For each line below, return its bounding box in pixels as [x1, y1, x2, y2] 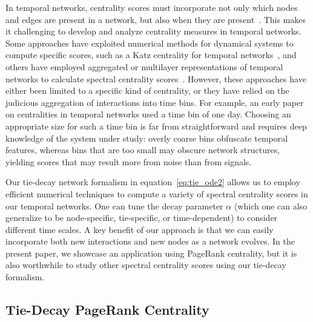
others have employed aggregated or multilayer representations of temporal [5, 60, 283, 73]
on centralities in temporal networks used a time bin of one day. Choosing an [5, 108, 291, 120]
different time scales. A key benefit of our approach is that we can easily [5, 223, 274, 235]
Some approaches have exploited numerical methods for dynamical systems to [5, 36, 294, 49]
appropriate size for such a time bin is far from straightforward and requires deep [5, 119, 307, 132]
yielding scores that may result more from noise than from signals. [5, 155, 252, 168]
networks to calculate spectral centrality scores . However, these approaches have [5, 72, 306, 85]
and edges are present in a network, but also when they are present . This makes [5, 13, 306, 25]
